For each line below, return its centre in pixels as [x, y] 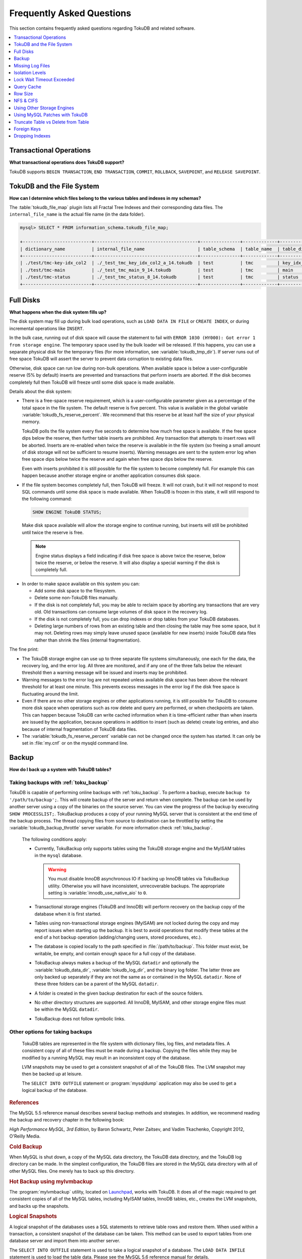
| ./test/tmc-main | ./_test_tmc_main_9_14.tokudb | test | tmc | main [157, 270]
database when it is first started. [68, 914]
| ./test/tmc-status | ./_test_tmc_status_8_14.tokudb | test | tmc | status [159, 277]
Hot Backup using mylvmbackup [51, 1181]
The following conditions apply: [55, 839]
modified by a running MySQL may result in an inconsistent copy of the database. [106, 1058]
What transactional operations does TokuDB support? [67, 162]
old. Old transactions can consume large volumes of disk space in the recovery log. [121, 612]
